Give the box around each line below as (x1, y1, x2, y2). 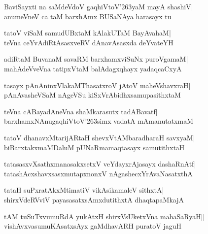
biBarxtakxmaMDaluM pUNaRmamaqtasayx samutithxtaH (4, 142, 185, 152)
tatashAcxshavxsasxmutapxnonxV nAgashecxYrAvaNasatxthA (4, 168, 193, 178)
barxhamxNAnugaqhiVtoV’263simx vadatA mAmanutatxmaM (4, 116, 193, 126)
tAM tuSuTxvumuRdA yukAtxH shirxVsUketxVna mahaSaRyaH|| (4, 211, 205, 221)
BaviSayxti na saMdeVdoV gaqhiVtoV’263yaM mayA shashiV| (4, 1, 193, 11)
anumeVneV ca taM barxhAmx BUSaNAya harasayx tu (4, 11, 172, 21)
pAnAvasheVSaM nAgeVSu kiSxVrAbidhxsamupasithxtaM (4, 90, 181, 100)
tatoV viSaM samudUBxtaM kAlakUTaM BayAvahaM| (4, 28, 171, 38)
